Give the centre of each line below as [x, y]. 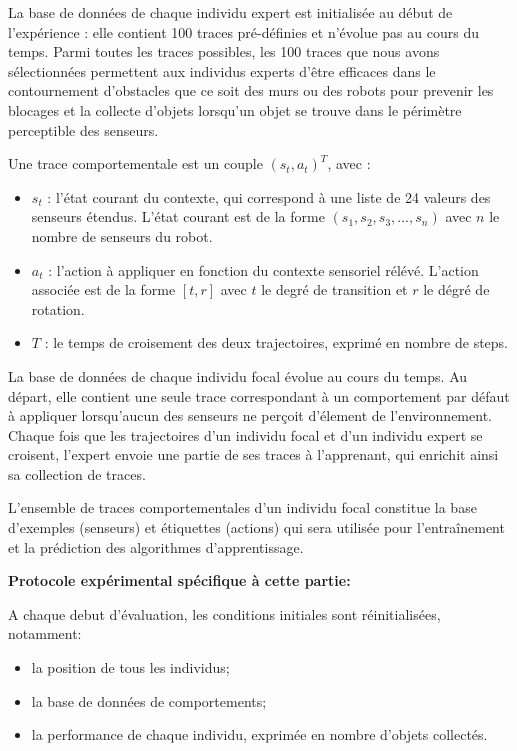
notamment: [45, 633]
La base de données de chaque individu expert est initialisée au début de [230, 12]
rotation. [58, 308]
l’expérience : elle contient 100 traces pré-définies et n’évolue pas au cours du [243, 31]
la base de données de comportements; [149, 700]
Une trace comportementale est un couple [135, 163]
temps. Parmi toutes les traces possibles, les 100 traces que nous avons [224, 51]
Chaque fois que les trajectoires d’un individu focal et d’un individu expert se [245, 434]
